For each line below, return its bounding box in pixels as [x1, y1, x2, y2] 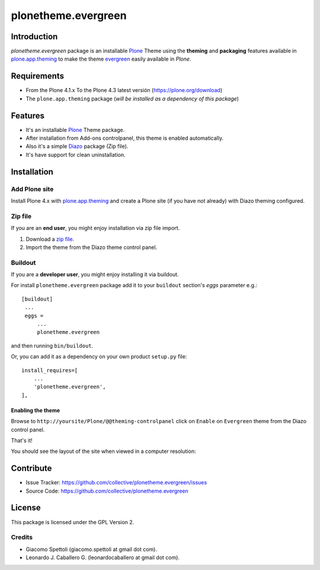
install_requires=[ [21, 367, 78, 374]
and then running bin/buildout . [11, 342, 94, 349]
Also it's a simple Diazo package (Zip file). [25, 143, 129, 150]
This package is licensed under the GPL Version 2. [11, 518, 135, 525]
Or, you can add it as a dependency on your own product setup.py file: [11, 353, 187, 360]
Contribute [11, 464, 52, 474]
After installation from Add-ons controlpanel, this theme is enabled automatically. [25, 134, 224, 142]
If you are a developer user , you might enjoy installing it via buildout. [11, 271, 179, 278]
